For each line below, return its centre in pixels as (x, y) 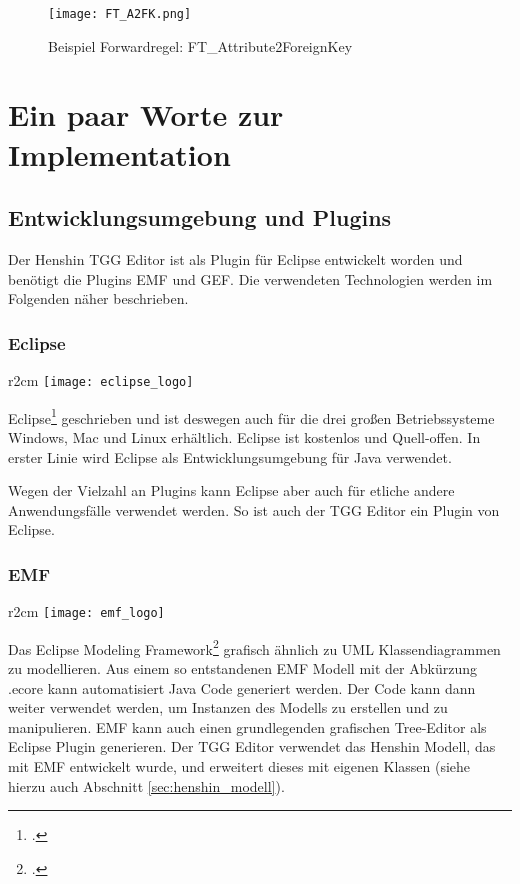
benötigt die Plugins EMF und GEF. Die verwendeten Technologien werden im (250, 278)
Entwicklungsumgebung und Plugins (200, 217)
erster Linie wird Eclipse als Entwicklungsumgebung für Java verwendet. (230, 456)
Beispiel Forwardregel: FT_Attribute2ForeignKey (200, 45)
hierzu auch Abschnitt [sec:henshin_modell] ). (146, 785)
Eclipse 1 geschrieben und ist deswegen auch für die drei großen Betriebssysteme (251, 416)
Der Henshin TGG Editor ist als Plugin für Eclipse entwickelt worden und (235, 259)
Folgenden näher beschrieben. (98, 298)
